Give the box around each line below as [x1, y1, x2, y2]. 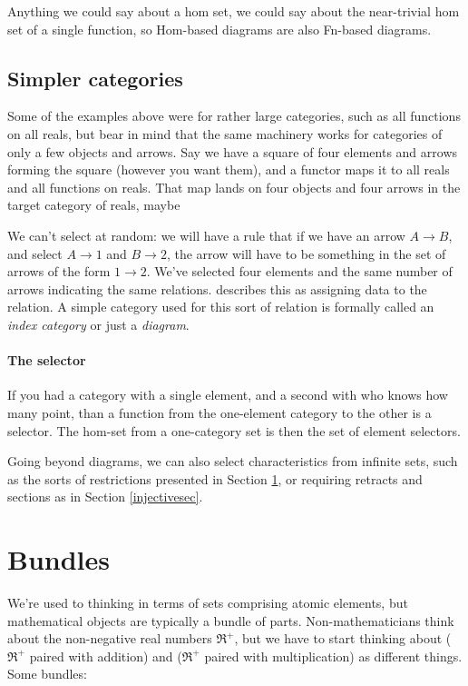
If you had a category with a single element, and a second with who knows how [7, 385, 448, 404]
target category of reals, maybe [7, 195, 180, 214]
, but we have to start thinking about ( [234, 629, 452, 648]
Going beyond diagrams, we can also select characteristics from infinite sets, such [7, 452, 458, 471]
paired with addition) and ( [29, 646, 182, 665]
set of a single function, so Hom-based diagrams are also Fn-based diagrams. [7, 19, 432, 38]
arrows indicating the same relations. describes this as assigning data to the [7, 279, 427, 298]
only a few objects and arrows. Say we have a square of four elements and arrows [7, 142, 458, 161]
